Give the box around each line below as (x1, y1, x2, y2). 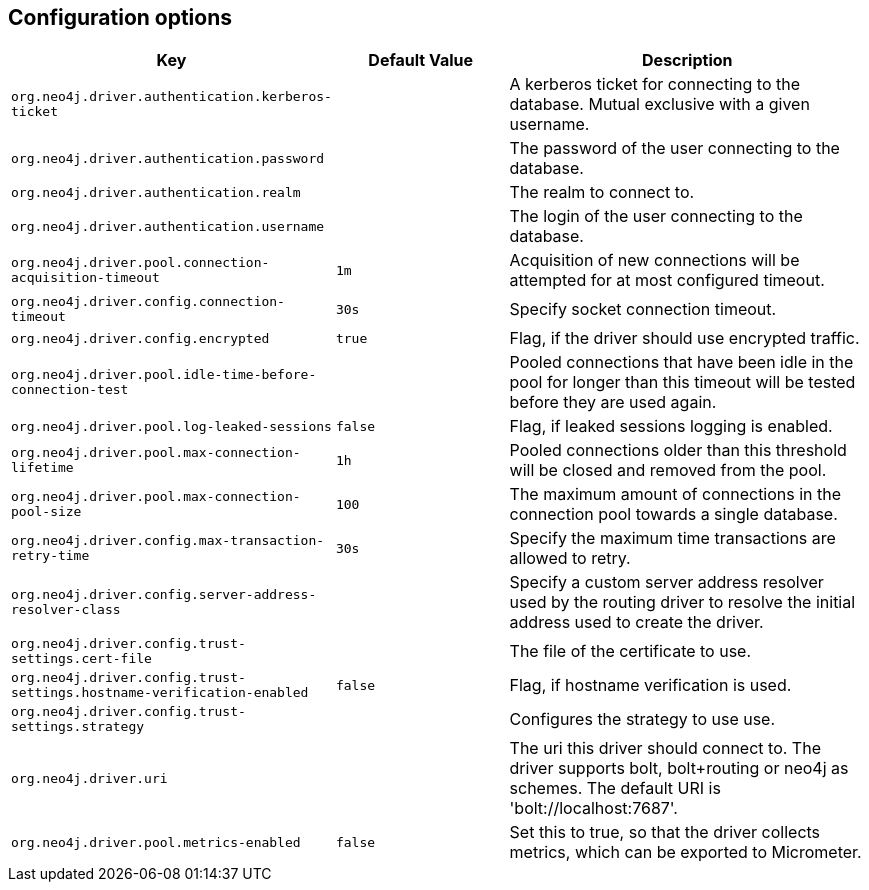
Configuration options (8, 5, 233, 30)
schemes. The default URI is (509, 778, 721, 799)
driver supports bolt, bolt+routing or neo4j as (509, 758, 849, 779)
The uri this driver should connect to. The (509, 738, 821, 759)
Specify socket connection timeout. (509, 299, 777, 320)
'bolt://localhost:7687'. (509, 798, 678, 819)
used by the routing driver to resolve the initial (509, 592, 856, 613)
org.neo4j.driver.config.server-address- (11, 587, 317, 603)
